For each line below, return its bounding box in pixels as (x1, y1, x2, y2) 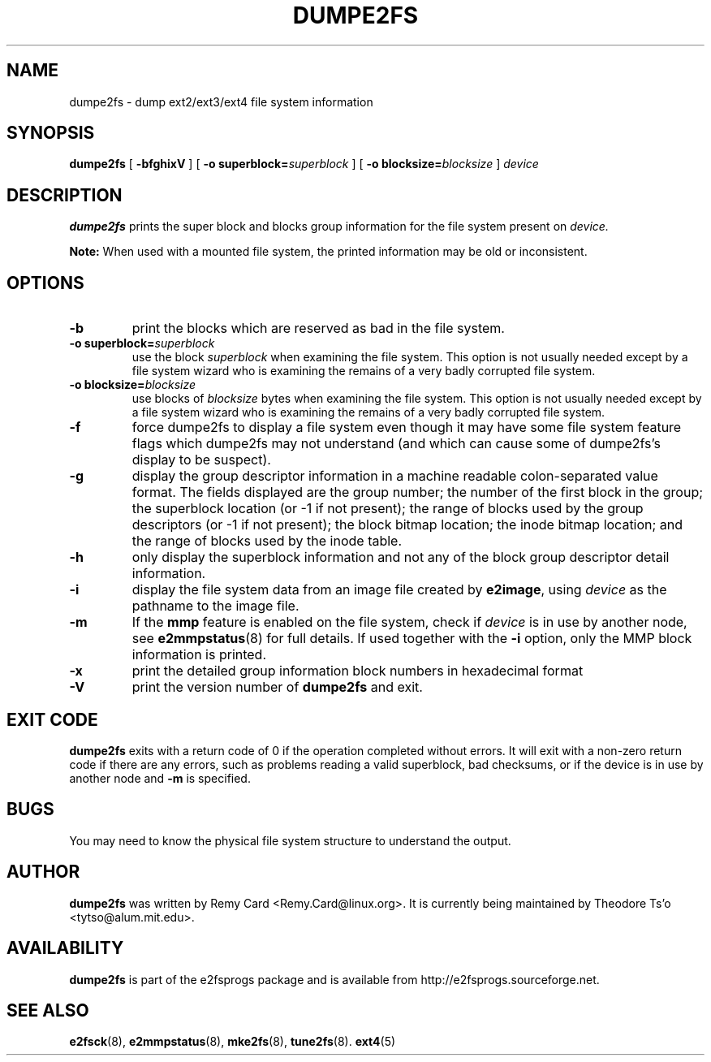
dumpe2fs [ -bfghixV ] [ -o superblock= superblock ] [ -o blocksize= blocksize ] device (69, 157, 539, 171)
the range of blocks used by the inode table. (131, 533, 403, 550)
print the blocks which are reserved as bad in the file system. (131, 320, 505, 337)
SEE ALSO (6, 999, 89, 1021)
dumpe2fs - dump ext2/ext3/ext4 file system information (69, 94, 373, 109)
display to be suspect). (131, 451, 271, 468)
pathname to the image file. (131, 598, 299, 615)
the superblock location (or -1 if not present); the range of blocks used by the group (131, 500, 644, 517)
